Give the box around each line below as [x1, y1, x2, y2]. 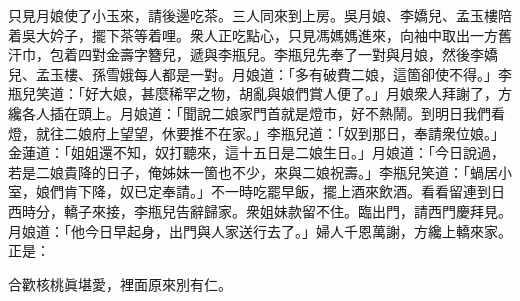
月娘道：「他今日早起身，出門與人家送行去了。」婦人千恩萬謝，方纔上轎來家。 [8, 220, 512, 241]
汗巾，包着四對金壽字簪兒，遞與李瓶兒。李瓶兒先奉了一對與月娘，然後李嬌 [8, 44, 498, 65]
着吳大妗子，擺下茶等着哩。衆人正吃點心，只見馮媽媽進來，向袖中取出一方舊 [8, 24, 512, 45]
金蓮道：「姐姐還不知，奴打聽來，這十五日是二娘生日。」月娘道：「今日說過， [8, 142, 505, 163]
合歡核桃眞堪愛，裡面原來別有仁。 [8, 273, 232, 294]
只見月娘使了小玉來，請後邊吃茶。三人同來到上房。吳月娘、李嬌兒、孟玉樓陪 [8, 5, 512, 25]
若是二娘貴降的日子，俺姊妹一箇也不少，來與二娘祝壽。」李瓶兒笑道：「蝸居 [8, 161, 498, 182]
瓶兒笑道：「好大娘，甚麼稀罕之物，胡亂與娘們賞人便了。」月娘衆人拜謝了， [8, 83, 498, 104]
